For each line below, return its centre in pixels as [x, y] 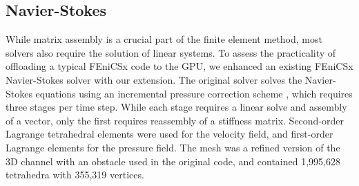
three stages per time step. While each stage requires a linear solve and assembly [176, 107]
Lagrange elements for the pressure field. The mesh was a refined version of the [173, 147]
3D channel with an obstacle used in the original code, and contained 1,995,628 [173, 161]
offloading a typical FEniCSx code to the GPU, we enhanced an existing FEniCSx [179, 66]
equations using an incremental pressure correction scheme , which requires [194, 93]
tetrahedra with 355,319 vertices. [75, 175]
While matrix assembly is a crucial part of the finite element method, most [164, 39]
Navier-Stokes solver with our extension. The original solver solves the [154, 79]
